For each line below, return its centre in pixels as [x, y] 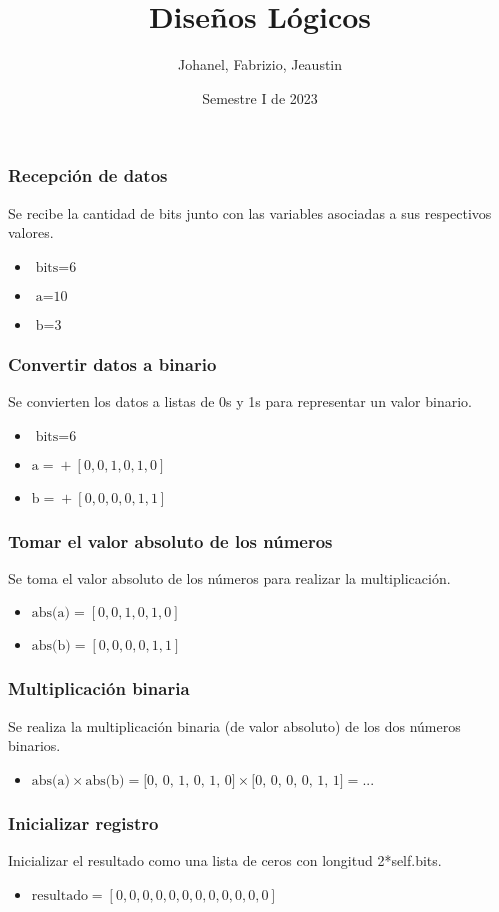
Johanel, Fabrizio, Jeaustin [260, 64]
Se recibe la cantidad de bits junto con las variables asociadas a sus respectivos [250, 212]
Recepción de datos [88, 175]
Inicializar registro [83, 822]
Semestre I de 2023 [260, 97]
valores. [31, 232]
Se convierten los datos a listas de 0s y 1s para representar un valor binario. [240, 401]
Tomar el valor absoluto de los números [170, 540]
